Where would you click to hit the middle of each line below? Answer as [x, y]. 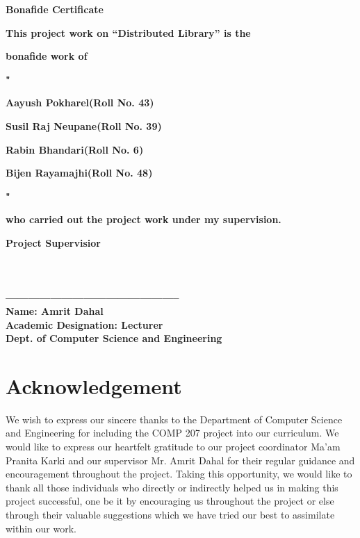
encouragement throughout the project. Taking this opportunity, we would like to [179, 474]
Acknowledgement [94, 385]
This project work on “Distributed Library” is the [128, 32]
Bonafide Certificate [55, 9]
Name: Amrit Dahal [55, 310]
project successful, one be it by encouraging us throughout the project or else [170, 501]
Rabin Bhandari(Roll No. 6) [75, 149]
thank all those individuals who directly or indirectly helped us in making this [172, 487]
